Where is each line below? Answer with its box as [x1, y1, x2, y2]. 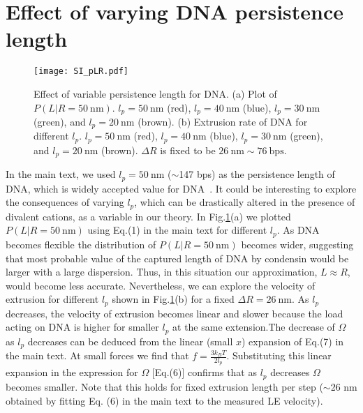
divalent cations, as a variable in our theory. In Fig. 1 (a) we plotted [6, 209, 291, 223]
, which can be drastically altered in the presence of [134, 195, 355, 209]
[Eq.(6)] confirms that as [151, 365, 257, 380]
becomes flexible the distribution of [6, 236, 156, 251]
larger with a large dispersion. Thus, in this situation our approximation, [6, 264, 318, 279]
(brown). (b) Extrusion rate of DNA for [138, 114, 308, 129]
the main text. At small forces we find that [6, 348, 189, 363]
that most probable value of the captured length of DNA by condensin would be [6, 250, 349, 265]
